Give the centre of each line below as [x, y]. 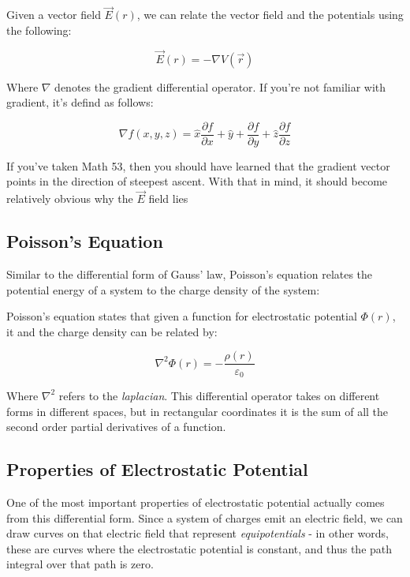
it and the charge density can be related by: [112, 331]
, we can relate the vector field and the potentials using [270, 15]
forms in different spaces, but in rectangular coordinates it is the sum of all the [198, 411]
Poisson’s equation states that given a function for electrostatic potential [182, 316]
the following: [39, 30]
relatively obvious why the [70, 199]
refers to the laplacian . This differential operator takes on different [219, 395]
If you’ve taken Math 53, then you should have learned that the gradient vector [198, 165]
